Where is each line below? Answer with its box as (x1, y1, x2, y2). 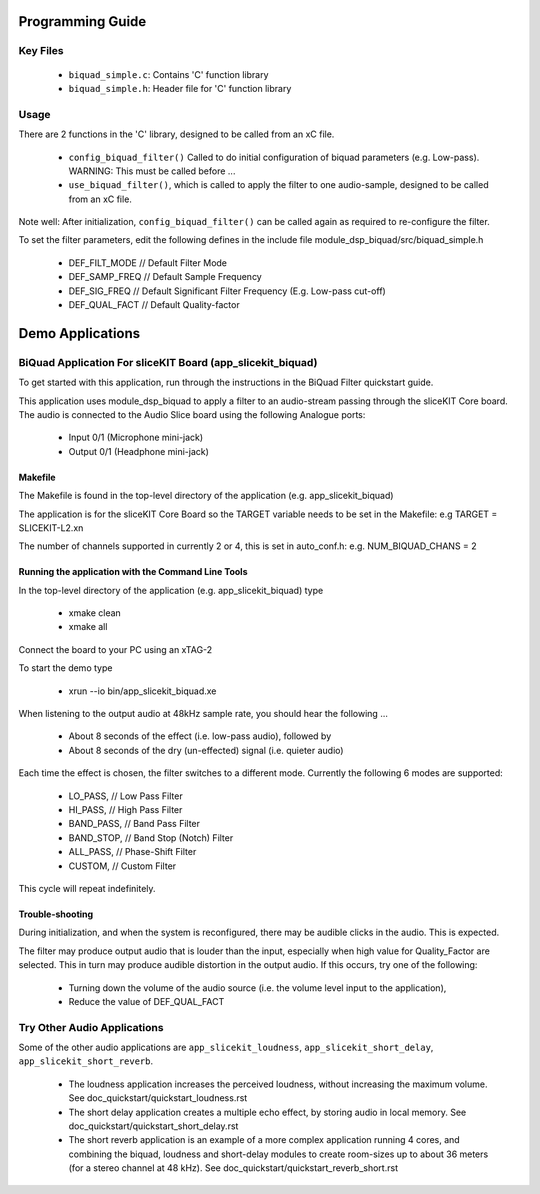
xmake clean (68, 607, 122, 619)
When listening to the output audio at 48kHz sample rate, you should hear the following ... (18, 708, 389, 720)
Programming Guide (18, 13, 147, 30)
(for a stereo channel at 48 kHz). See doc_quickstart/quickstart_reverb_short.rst (68, 1162, 399, 1174)
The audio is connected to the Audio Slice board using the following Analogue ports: (18, 408, 366, 420)
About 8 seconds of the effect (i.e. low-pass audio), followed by (68, 730, 332, 742)
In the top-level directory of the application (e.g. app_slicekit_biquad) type (18, 584, 324, 596)
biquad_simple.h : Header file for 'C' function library (68, 82, 292, 94)
